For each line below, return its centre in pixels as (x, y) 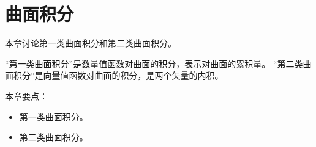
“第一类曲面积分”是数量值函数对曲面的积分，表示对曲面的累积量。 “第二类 (154, 63)
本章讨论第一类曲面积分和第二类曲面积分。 (91, 43)
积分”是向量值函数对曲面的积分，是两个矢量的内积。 (118, 75)
